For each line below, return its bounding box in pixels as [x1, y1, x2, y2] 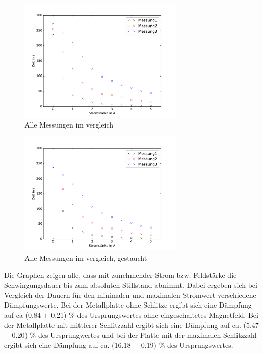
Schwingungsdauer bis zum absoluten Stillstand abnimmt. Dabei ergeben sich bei [4, 280, 257, 290]
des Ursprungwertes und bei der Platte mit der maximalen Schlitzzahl [38, 330, 257, 340]
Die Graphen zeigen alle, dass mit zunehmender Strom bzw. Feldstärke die [4, 269, 237, 280]
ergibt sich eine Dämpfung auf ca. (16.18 [4, 339, 131, 350]
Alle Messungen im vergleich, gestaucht [24, 252, 147, 263]
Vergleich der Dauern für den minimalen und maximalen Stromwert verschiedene [4, 289, 256, 300]
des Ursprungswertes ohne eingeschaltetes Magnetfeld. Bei [77, 309, 258, 320]
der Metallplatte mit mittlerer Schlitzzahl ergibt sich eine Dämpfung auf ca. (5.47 [4, 319, 259, 330]
